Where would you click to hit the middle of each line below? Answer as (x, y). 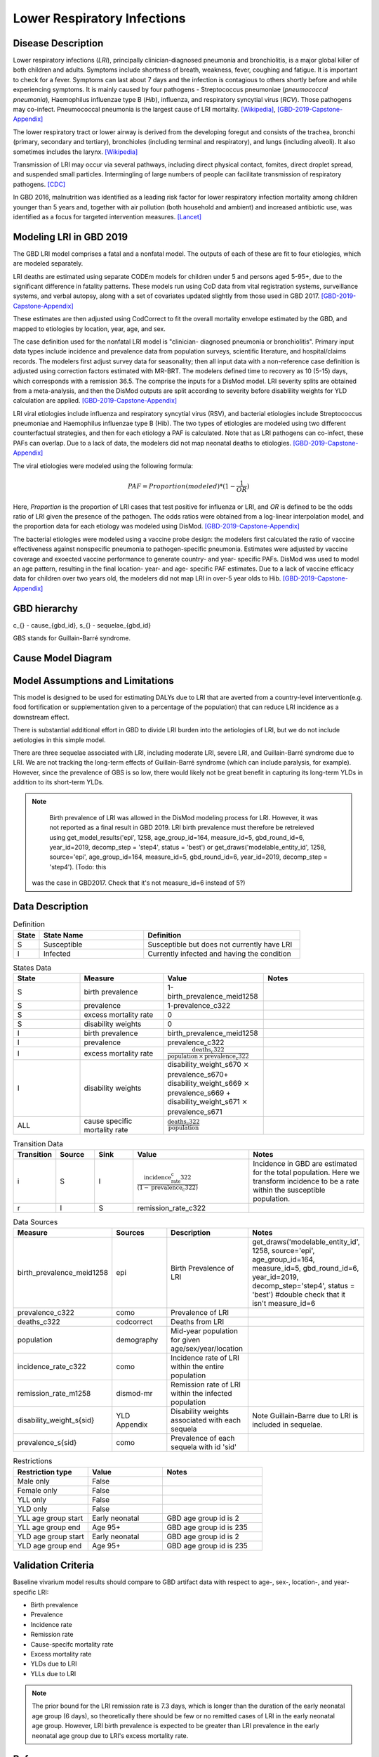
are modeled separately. (48, 264)
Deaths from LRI (198, 1322)
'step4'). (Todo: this (78, 867)
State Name (63, 935)
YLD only (32, 1509)
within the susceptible (289, 1190)
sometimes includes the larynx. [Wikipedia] (75, 152)
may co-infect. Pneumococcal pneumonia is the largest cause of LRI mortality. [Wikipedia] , (145, 110)
